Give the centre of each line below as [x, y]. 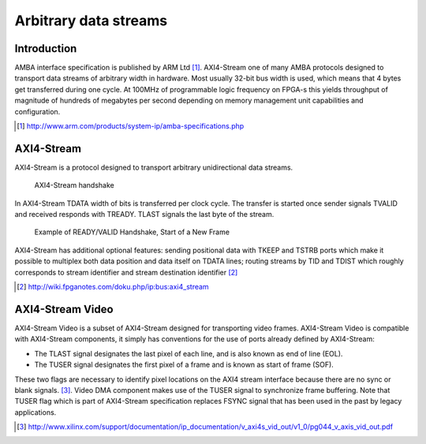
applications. [35, 412]
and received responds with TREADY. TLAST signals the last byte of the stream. [144, 215]
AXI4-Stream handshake [74, 185]
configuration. [37, 111]
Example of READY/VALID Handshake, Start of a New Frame [132, 232]
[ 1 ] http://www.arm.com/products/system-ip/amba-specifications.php [131, 126]
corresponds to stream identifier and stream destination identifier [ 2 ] [126, 272]
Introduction [46, 49]
